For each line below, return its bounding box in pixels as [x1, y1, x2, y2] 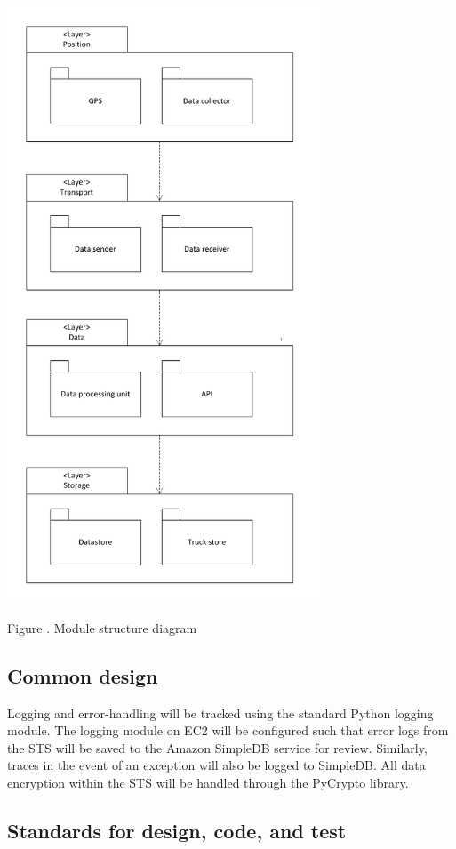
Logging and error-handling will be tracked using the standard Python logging [7, 703, 434, 722]
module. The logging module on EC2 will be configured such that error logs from [7, 721, 449, 740]
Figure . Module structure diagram [7, 618, 197, 637]
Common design [7, 661, 158, 689]
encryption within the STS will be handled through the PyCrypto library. [7, 773, 409, 791]
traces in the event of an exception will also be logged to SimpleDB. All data [7, 756, 426, 774]
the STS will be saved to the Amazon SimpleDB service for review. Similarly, [7, 738, 428, 757]
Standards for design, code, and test [7, 816, 347, 844]
